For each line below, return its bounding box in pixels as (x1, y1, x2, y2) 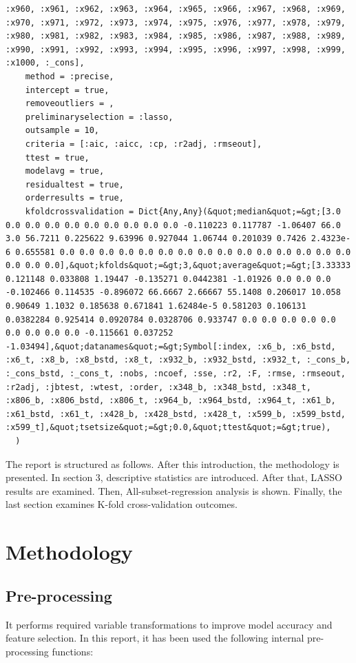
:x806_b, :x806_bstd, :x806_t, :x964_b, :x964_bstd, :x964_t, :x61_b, (6, 396, 336, 406)
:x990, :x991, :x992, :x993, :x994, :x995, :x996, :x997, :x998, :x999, (6, 44, 346, 54)
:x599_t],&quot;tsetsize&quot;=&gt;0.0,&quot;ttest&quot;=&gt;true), (6, 422, 331, 433)
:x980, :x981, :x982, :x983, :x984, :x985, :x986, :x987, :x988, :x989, (6, 31, 346, 41)
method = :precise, (25, 71, 114, 81)
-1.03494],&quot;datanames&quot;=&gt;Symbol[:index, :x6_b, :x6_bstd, (6, 341, 336, 351)
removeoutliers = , (25, 99, 114, 109)
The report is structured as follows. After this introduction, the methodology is (6, 456, 339, 471)
